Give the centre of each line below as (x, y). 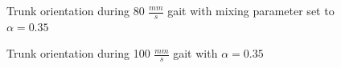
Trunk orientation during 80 (76, 10)
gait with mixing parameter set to (251, 10)
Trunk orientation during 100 (78, 53)
